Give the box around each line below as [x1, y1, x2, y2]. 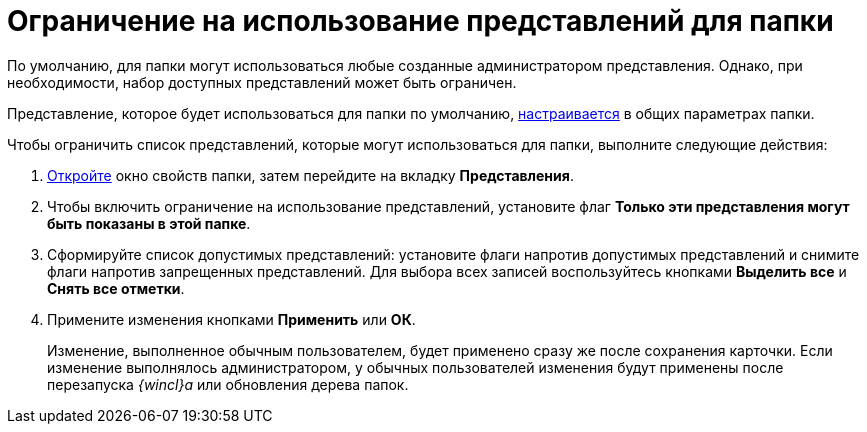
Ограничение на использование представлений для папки [7, 4, 834, 38]
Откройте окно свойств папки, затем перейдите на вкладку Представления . [47, 166, 574, 184]
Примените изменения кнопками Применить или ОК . [47, 310, 416, 328]
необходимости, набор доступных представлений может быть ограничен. [7, 73, 517, 91]
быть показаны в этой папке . [47, 214, 251, 232]
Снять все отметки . [47, 279, 185, 297]
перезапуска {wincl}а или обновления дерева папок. [47, 375, 409, 393]
